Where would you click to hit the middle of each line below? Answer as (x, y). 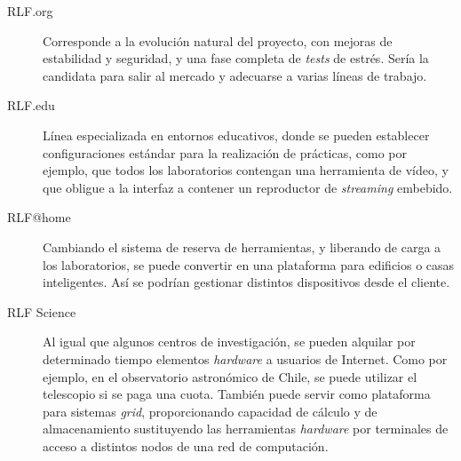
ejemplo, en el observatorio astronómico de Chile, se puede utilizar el (230, 376)
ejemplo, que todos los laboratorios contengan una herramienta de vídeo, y (246, 170)
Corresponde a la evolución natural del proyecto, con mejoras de (218, 40)
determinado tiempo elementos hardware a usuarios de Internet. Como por (245, 358)
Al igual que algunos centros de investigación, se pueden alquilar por (229, 342)
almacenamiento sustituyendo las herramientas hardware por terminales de (246, 429)
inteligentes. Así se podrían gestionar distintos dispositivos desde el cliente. (246, 282)
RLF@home (39, 217)
